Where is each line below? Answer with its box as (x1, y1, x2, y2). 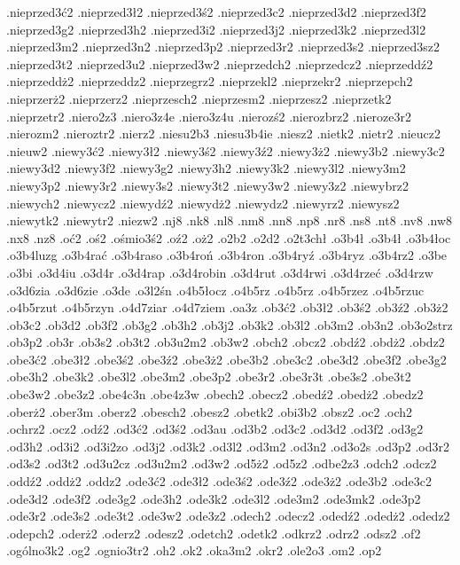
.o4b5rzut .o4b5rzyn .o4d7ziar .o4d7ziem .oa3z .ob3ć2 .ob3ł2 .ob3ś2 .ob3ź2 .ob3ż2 (6, 298, 448, 317)
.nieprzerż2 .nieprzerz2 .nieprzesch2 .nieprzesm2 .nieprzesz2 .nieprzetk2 (6, 89, 392, 107)
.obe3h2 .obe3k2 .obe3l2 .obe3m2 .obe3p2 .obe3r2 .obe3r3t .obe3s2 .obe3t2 (6, 367, 411, 386)
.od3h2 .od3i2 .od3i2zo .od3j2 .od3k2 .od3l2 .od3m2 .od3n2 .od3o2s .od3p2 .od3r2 (6, 436, 449, 455)
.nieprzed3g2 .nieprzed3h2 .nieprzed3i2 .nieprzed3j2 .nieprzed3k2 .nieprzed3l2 (6, 20, 426, 38)
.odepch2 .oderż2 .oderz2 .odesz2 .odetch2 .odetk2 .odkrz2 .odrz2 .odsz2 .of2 (6, 523, 421, 542)
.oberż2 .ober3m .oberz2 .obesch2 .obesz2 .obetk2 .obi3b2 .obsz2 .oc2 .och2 (6, 402, 413, 420)
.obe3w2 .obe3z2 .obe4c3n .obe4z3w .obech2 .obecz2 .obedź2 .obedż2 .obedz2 (6, 385, 424, 404)
